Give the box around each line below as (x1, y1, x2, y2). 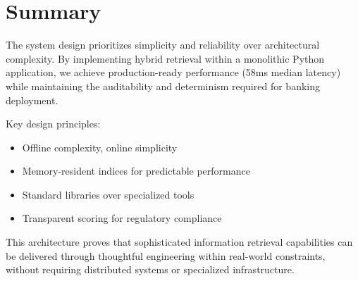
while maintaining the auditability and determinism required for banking (6, 78, 320, 93)
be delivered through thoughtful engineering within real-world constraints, (6, 248, 326, 263)
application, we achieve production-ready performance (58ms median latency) (6, 65, 341, 80)
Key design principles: (6, 116, 101, 131)
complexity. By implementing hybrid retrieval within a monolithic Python (6, 51, 325, 65)
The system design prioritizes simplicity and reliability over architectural (6, 37, 320, 52)
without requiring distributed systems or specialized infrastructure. (6, 262, 295, 277)
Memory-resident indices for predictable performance (22, 163, 250, 178)
